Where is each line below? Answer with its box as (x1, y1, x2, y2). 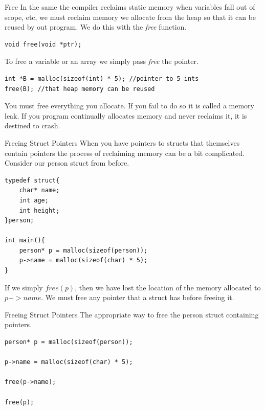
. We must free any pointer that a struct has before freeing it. (41, 292, 234, 303)
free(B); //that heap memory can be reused (5, 85, 155, 93)
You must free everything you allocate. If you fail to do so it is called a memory (5, 100, 254, 111)
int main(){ (5, 237, 45, 244)
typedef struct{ (5, 176, 60, 184)
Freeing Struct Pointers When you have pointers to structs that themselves (5, 137, 240, 148)
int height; (19, 207, 60, 214)
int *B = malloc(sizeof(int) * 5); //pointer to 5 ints (5, 75, 199, 82)
